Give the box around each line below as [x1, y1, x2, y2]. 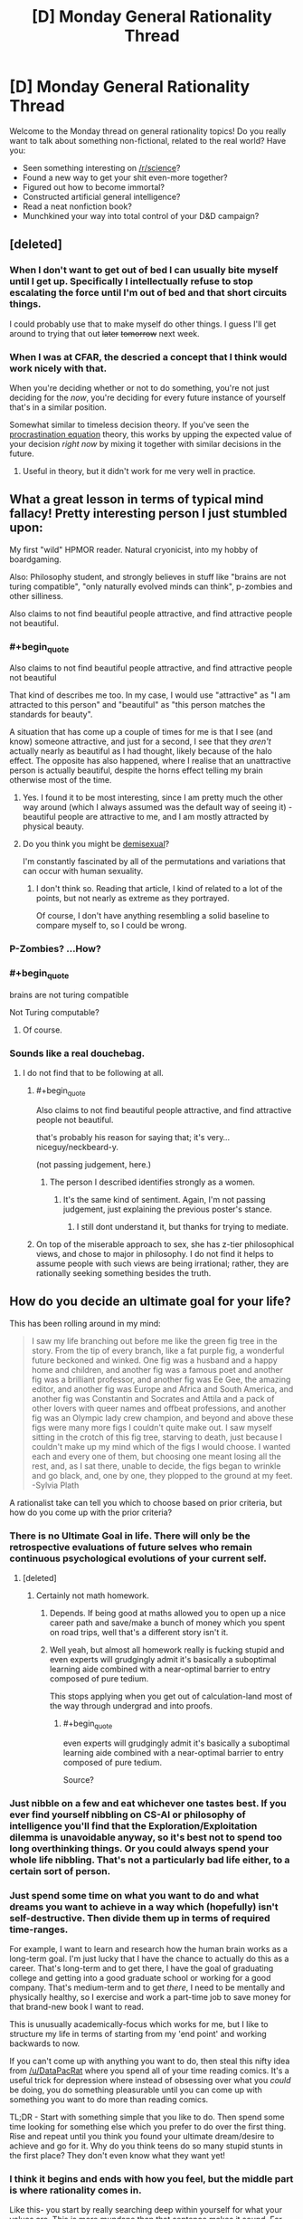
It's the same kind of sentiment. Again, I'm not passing [62, 1194, 266, 1205]
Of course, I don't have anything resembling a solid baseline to [35, 910, 270, 921]
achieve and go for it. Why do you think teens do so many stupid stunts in [9, 2140, 283, 2151]
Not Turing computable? [9, 1006, 99, 1017]
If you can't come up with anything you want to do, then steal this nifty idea [9, 2056, 290, 2066]
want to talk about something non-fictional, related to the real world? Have [9, 135, 287, 146]
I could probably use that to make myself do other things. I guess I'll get [9, 319, 277, 329]
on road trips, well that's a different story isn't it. [49, 1626, 229, 1637]
